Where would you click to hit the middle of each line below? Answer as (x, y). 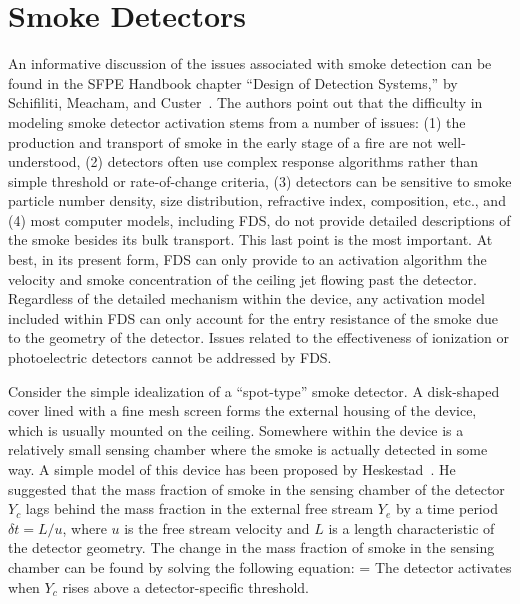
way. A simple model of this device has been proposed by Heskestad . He (232, 469)
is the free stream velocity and (217, 527)
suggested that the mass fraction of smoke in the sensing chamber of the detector (256, 488)
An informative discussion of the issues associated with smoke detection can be (250, 63)
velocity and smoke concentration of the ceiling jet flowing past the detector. (242, 278)
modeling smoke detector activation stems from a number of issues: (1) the (237, 121)
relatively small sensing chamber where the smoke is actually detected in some (248, 449)
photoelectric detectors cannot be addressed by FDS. (170, 357)
